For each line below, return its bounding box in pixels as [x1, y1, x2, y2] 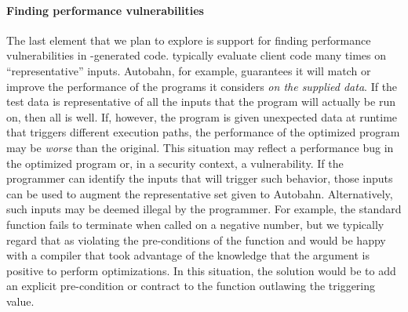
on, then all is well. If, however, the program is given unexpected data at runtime [6, 108, 398, 125]
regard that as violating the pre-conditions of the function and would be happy [6, 231, 386, 248]
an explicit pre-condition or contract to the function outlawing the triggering [6, 278, 376, 294]
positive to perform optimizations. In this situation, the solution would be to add [6, 262, 396, 278]
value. [6, 292, 35, 309]
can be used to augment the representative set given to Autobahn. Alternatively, [6, 185, 393, 201]
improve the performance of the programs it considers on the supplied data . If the [6, 78, 398, 94]
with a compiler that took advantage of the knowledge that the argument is [6, 247, 370, 263]
